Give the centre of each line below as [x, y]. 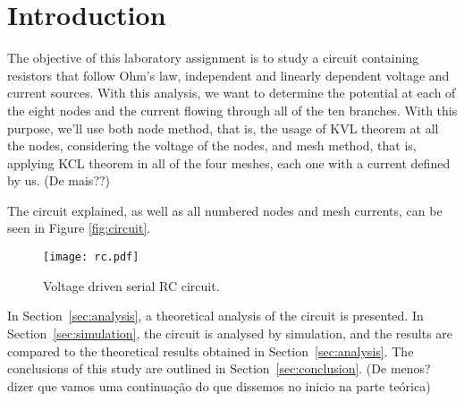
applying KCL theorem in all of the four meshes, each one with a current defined [229, 163]
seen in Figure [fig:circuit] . [79, 228]
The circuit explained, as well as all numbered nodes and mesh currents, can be [225, 210]
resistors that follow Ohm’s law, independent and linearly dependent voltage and [228, 75]
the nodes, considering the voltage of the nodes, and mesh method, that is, [212, 145]
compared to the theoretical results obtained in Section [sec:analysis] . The [211, 351]
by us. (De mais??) [59, 180]
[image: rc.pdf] [91, 257]
